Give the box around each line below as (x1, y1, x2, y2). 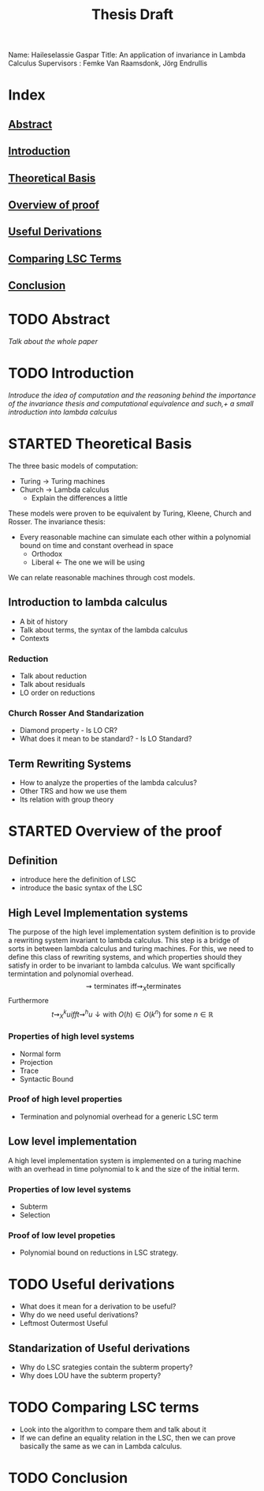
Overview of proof (8, 198, 100, 211)
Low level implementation (8, 1134, 137, 1148)
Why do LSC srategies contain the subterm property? (19, 1362, 193, 1372)
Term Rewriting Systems (8, 757, 132, 770)
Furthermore (8, 995, 49, 1005)
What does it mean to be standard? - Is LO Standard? (19, 734, 192, 744)
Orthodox (31, 549, 63, 558)
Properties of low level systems (8, 1183, 132, 1195)
